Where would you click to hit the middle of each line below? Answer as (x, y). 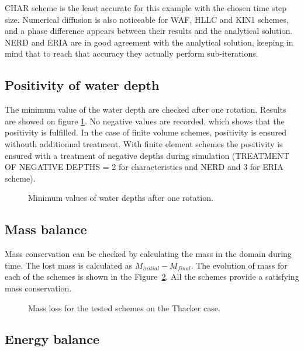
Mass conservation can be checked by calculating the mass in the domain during (148, 254)
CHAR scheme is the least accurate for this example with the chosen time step (146, 8)
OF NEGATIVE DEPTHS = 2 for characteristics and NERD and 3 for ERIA (144, 167)
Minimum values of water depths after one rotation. (121, 198)
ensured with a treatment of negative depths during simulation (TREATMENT (147, 155)
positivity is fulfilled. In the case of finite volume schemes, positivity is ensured (146, 132)
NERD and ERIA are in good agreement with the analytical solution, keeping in (149, 42)
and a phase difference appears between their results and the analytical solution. (149, 31)
